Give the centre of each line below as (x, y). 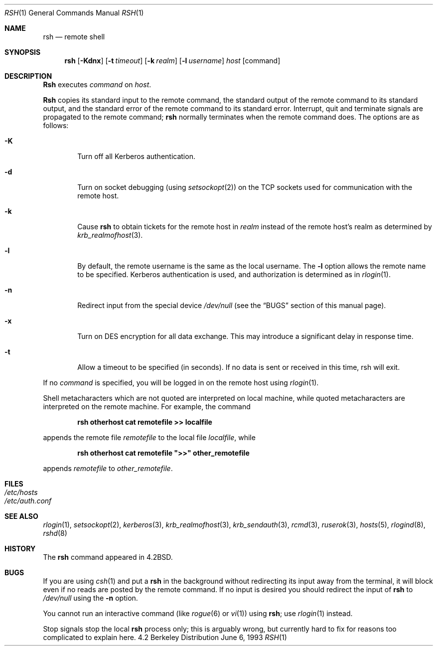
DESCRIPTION (28, 76)
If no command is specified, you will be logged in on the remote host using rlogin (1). (181, 383)
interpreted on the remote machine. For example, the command (147, 406)
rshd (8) (55, 533)
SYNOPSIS (23, 52)
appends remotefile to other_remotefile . (108, 468)
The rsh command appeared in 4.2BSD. (108, 557)
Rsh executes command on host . (97, 84)
